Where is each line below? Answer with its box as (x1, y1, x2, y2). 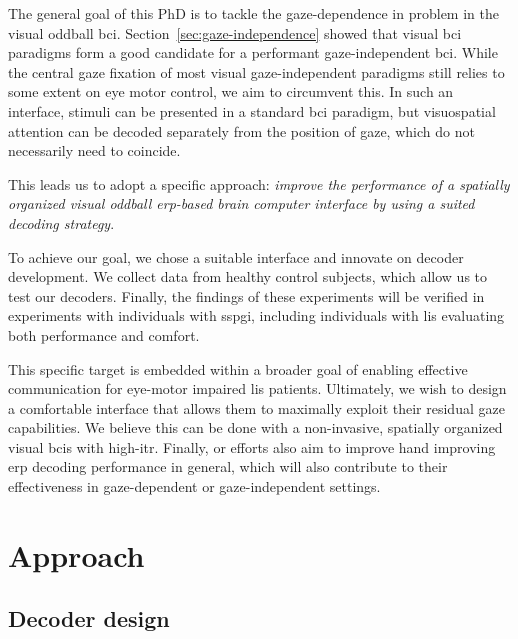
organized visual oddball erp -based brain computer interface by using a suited (8, 193, 475, 214)
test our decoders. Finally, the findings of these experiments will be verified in (8, 285, 485, 306)
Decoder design (8, 603, 170, 634)
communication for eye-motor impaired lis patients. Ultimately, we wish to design (8, 378, 507, 399)
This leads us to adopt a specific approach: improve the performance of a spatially (8, 173, 510, 194)
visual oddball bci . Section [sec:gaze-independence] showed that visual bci (8, 22, 462, 43)
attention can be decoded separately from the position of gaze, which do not (8, 120, 475, 141)
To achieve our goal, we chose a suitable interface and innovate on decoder (8, 246, 464, 267)
